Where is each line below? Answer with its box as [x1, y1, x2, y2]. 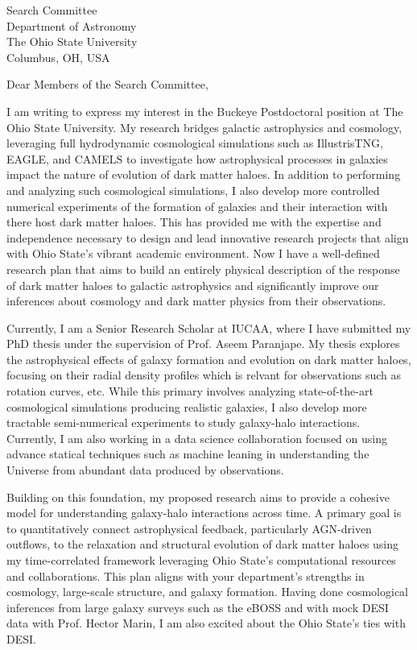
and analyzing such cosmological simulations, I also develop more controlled [6, 181, 380, 198]
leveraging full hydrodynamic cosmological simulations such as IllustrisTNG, [6, 135, 383, 151]
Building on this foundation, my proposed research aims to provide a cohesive [6, 488, 390, 505]
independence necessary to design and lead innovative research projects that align [6, 229, 409, 246]
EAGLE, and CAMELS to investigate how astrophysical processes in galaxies [6, 150, 388, 167]
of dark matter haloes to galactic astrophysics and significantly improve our [6, 276, 379, 293]
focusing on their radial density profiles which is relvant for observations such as [6, 366, 402, 383]
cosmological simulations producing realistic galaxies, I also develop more [6, 398, 367, 415]
